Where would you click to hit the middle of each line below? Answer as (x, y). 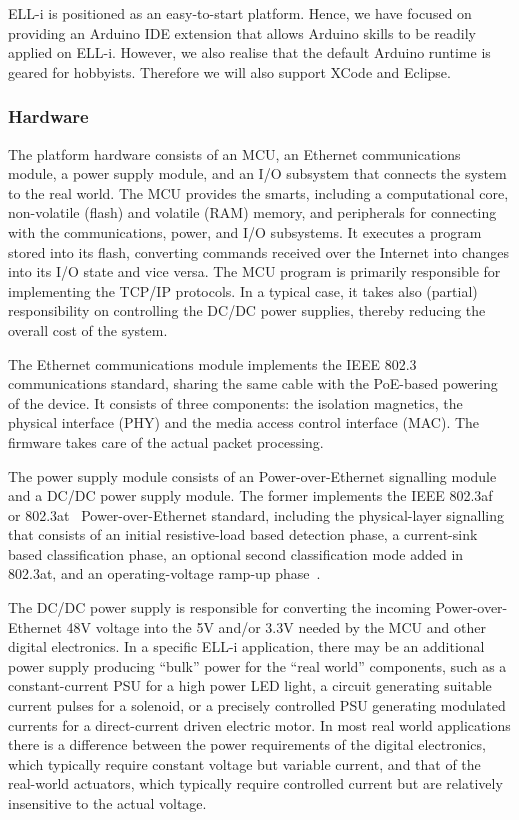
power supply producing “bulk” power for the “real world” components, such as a (257, 665)
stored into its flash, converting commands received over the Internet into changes (259, 251)
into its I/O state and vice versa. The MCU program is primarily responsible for (254, 271)
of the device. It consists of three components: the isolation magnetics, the (235, 402)
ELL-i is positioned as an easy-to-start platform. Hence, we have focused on (240, 13)
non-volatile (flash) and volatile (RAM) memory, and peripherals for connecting (252, 212)
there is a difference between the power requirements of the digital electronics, (247, 744)
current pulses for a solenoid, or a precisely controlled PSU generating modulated (257, 705)
